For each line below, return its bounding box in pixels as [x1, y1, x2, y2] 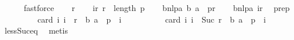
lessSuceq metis [4, 24, 68, 37]
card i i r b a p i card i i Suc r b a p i [37, 13, 266, 25]
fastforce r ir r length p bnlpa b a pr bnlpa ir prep [23, 2, 290, 13]
